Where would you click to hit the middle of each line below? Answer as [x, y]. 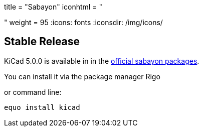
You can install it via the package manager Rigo [82, 76]
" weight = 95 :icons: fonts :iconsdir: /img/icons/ [83, 22]
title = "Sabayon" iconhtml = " [53, 7]
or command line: [33, 92]
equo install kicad [42, 107]
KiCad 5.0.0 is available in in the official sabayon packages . [102, 61]
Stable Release [42, 42]
